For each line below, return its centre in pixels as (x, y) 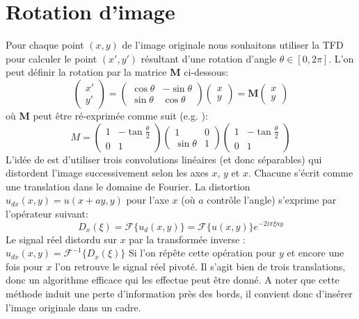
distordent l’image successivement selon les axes (107, 173)
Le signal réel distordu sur (61, 239)
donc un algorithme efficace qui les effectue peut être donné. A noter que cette (173, 280)
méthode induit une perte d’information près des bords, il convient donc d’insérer (179, 293)
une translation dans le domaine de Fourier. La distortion (128, 186)
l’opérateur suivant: (47, 213)
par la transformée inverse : (187, 239)
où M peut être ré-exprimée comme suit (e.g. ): (107, 115)
